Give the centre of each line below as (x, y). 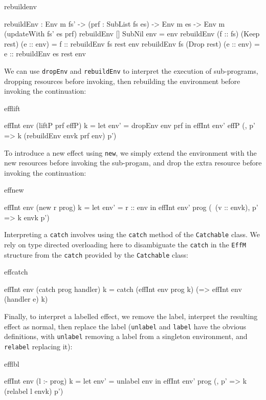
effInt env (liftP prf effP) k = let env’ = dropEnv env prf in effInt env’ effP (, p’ (130, 125)
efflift (12, 108)
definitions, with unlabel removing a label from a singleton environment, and (126, 336)
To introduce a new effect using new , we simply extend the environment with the (130, 152)
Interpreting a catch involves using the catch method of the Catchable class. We (132, 234)
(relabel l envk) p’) (34, 391)
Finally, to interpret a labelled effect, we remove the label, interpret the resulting (131, 316)
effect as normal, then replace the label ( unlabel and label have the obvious (125, 326)
